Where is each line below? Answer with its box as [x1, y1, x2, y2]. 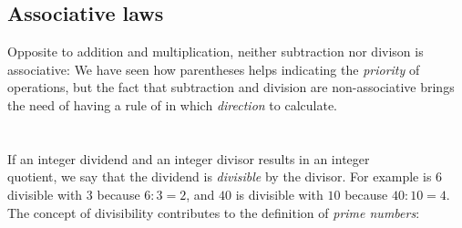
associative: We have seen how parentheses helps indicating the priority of [7, 59, 420, 78]
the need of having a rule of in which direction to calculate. [7, 95, 337, 114]
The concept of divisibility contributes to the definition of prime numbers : [7, 202, 420, 222]
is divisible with [235, 184, 323, 203]
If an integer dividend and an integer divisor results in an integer [7, 149, 370, 168]
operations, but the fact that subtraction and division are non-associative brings [7, 78, 455, 97]
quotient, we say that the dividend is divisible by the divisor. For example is [7, 167, 432, 186]
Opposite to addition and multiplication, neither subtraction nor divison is [7, 42, 424, 61]
